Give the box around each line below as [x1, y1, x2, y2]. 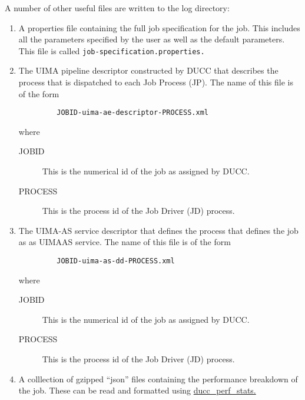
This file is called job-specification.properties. [18, 44, 205, 57]
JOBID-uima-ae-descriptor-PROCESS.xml [57, 108, 208, 117]
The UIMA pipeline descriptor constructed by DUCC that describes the [18, 64, 279, 77]
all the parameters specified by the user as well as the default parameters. [18, 33, 285, 45]
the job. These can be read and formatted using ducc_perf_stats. [18, 384, 256, 396]
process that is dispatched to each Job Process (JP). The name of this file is [18, 76, 293, 88]
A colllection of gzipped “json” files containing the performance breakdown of [18, 372, 298, 385]
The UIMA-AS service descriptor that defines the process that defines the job [18, 224, 299, 236]
